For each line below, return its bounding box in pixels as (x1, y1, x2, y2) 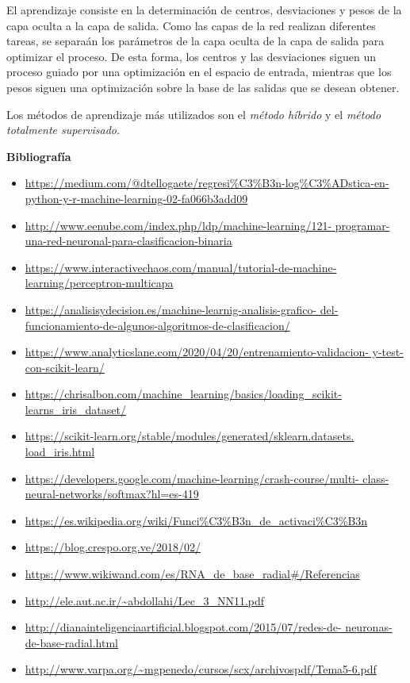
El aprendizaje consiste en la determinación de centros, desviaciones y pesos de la (6, 2, 402, 17)
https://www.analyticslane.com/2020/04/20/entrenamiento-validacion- (25, 343, 369, 360)
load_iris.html (25, 443, 95, 460)
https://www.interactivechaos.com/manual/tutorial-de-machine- (25, 259, 337, 275)
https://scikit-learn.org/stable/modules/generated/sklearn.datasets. (25, 428, 354, 444)
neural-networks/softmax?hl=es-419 (25, 485, 199, 502)
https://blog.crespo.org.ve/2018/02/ (25, 539, 201, 555)
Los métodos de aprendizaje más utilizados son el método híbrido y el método (6, 106, 381, 122)
